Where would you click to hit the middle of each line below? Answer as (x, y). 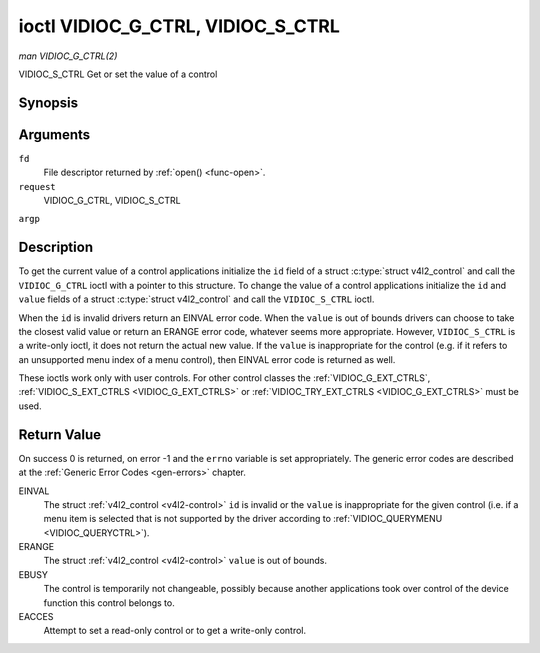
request (37, 186)
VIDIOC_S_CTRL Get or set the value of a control (118, 74)
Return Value (60, 434)
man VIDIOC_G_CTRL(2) (68, 56)
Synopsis (48, 102)
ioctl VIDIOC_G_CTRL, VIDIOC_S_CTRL (179, 26)
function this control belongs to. (109, 602)
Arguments (54, 134)
